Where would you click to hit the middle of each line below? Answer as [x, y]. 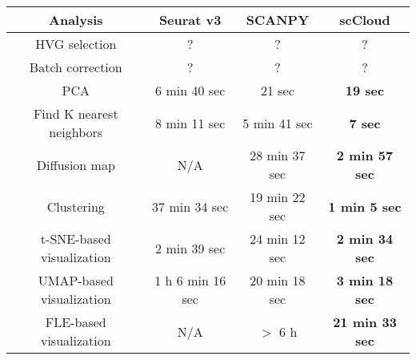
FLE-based [76, 322]
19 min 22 [278, 197]
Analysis [76, 20]
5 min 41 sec [278, 123]
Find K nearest [76, 113]
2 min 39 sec [190, 248]
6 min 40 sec [190, 90]
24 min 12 [278, 239]
